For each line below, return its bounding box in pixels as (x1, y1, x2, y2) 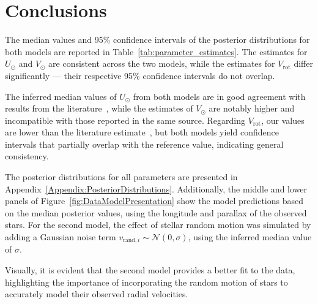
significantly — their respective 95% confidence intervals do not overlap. (5, 69, 275, 82)
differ (294, 57, 313, 70)
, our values (261, 113, 305, 126)
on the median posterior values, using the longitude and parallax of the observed (5, 206, 307, 219)
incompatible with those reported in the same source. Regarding (5, 113, 245, 126)
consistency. (5, 150, 49, 162)
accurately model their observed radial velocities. (5, 287, 188, 300)
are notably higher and (209, 102, 295, 115)
